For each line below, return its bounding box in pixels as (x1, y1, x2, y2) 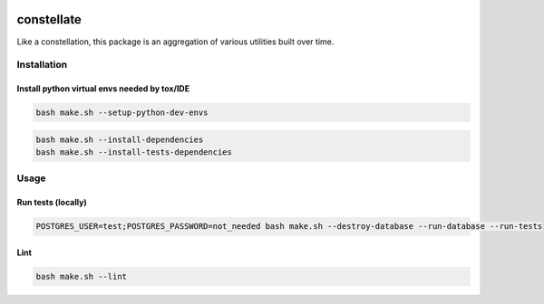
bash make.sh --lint (35, 271, 127, 281)
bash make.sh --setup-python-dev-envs (35, 108, 209, 118)
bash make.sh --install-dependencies (35, 134, 204, 145)
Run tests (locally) (16, 197, 88, 208)
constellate (16, 12, 82, 27)
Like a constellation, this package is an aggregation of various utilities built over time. (16, 36, 335, 47)
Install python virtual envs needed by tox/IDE (16, 83, 190, 94)
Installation (16, 59, 68, 71)
